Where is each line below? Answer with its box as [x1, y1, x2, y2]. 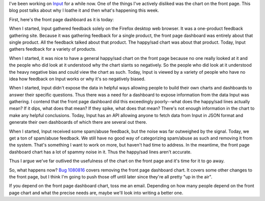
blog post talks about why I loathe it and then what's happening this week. [9, 7, 159, 13]
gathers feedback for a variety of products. [9, 46, 97, 52]
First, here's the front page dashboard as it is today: [9, 16, 114, 22]
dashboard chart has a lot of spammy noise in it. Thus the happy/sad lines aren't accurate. [9, 149, 192, 155]
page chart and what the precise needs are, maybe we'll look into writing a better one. [9, 190, 184, 196]
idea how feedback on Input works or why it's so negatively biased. [9, 76, 146, 82]
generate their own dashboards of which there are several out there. [9, 119, 147, 125]
